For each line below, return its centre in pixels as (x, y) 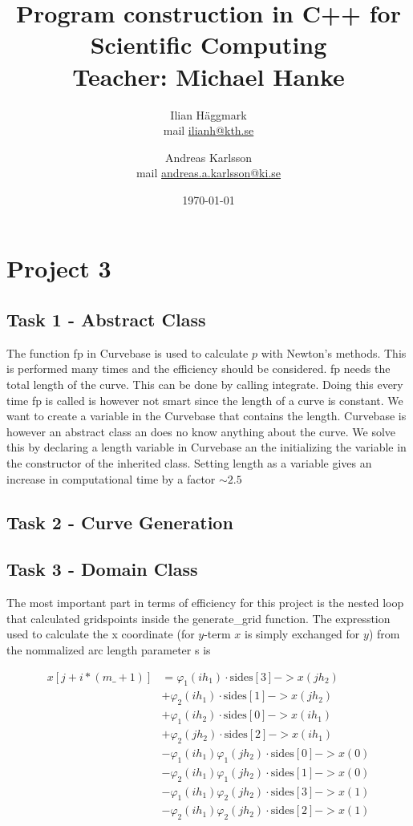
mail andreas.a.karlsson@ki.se (209, 173)
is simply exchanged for (302, 634)
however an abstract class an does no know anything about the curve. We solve (201, 431)
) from (384, 634)
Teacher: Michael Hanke (209, 76)
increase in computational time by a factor (111, 478)
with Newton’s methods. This (334, 352)
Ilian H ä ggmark (209, 114)
